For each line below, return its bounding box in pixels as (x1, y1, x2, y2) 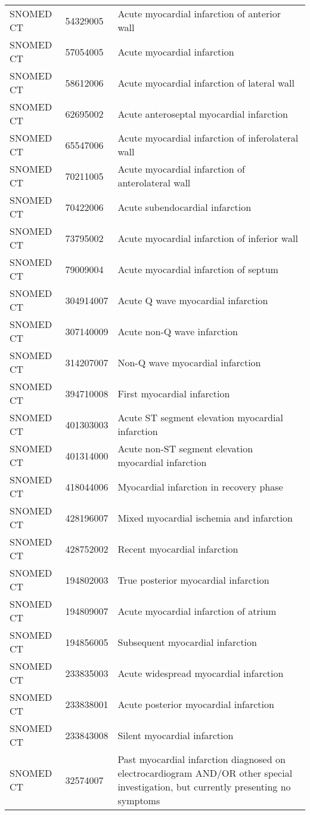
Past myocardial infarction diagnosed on (117, 752, 286, 766)
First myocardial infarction (117, 386, 230, 400)
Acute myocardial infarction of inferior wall (117, 231, 298, 245)
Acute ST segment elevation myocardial (117, 410, 283, 424)
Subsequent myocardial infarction (117, 635, 257, 649)
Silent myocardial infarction (117, 728, 234, 742)
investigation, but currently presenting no (117, 780, 291, 793)
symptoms (117, 793, 160, 807)
